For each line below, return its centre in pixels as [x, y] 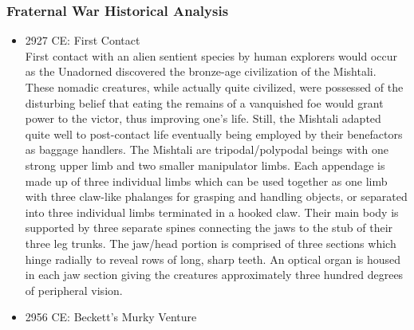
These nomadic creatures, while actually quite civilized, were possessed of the [214, 87]
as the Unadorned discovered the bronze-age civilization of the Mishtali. [201, 71]
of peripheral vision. [74, 290]
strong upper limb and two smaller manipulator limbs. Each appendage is [205, 165]
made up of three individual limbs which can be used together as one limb [206, 181]
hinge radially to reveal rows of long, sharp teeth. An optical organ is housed [213, 259]
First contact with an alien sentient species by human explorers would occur [211, 55]
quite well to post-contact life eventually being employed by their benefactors [214, 134]
